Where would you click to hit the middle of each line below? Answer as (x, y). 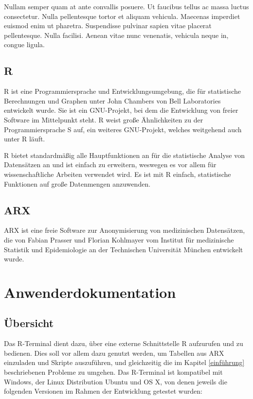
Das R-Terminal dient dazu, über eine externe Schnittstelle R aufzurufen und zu (124, 343)
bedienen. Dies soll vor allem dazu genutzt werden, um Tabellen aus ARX (114, 353)
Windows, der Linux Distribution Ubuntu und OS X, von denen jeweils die (116, 381)
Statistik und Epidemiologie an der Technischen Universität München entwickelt (124, 249)
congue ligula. (25, 44)
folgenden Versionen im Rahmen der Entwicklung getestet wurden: (103, 391)
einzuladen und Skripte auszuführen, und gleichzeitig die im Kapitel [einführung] (124, 362)
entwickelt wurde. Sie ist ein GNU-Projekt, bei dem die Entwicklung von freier (121, 110)
